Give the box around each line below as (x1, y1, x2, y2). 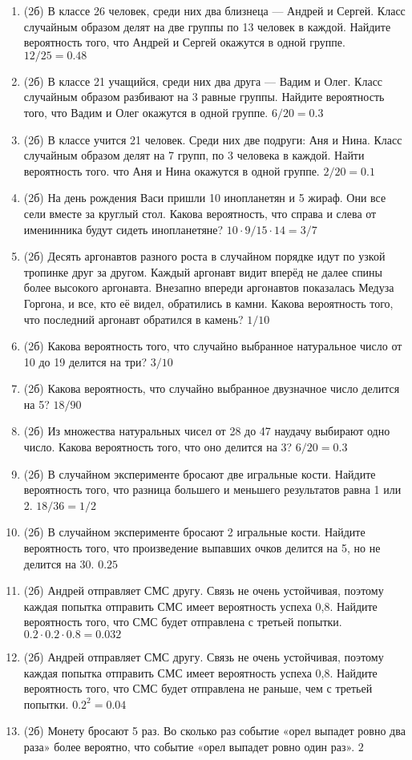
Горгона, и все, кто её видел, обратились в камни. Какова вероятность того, (23, 294, 394, 311)
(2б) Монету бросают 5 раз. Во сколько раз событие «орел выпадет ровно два (23, 722, 406, 739)
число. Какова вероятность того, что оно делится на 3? (23, 439, 293, 455)
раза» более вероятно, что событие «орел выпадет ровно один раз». (23, 738, 355, 754)
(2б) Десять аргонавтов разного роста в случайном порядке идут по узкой (23, 248, 386, 265)
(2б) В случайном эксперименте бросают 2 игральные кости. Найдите (23, 524, 366, 540)
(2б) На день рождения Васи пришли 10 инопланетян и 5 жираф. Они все (23, 189, 386, 206)
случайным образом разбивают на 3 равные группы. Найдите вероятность (23, 88, 385, 105)
